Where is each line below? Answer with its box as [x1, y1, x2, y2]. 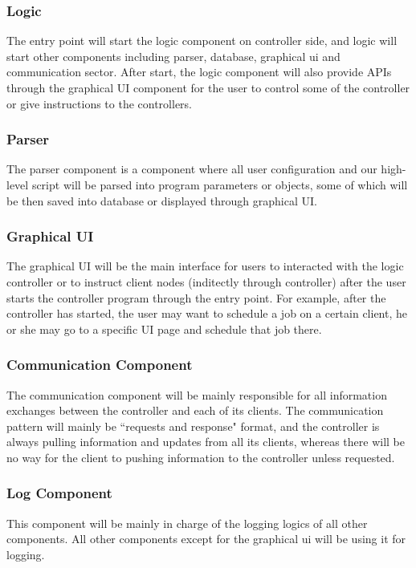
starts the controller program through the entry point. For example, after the [6, 289, 386, 306]
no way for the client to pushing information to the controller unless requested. [6, 448, 395, 465]
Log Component [6, 483, 112, 503]
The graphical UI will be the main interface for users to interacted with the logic [6, 258, 404, 274]
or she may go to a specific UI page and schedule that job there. [6, 320, 322, 337]
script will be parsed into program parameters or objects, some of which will [31, 176, 408, 193]
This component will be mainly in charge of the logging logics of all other [6, 514, 368, 531]
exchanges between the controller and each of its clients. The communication [6, 402, 384, 419]
